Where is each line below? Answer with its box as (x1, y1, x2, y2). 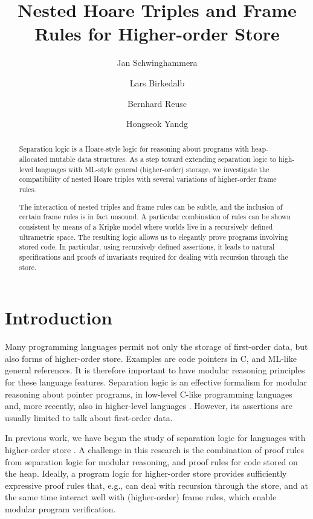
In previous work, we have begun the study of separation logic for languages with (5, 431, 306, 444)
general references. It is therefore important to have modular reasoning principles (5, 364, 305, 376)
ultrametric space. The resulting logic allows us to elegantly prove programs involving (19, 231, 288, 242)
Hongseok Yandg (126, 117, 188, 130)
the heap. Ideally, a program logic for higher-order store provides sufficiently (5, 467, 287, 480)
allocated (19, 154, 48, 164)
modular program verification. (5, 502, 116, 515)
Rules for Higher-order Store (34, 21, 280, 46)
